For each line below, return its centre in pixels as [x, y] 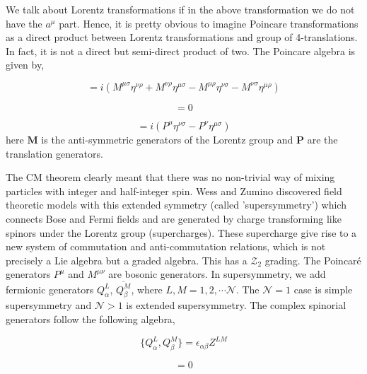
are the [322, 139]
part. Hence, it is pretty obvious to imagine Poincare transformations [209, 23]
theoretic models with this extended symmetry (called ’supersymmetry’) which [176, 205]
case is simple [323, 289]
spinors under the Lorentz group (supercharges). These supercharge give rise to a [181, 232]
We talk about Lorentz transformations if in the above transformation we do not [180, 9]
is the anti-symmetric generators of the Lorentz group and [167, 139]
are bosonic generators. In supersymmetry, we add [217, 274]
